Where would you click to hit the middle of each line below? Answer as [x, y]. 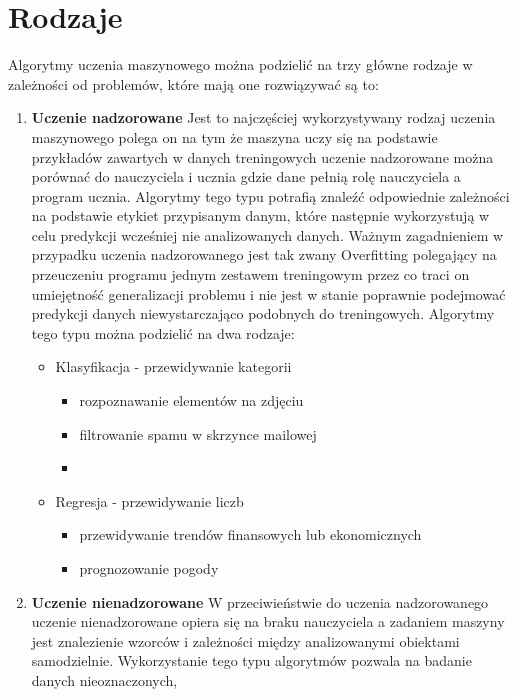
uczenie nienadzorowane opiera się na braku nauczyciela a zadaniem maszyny [268, 621]
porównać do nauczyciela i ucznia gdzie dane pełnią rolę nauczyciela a [246, 176]
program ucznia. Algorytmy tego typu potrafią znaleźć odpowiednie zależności [270, 195]
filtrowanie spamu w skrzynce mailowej [198, 433]
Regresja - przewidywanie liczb [149, 500]
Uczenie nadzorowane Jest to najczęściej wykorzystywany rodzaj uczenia [263, 117]
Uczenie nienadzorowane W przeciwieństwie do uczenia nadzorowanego [260, 601]
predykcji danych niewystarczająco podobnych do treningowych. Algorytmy [263, 313]
